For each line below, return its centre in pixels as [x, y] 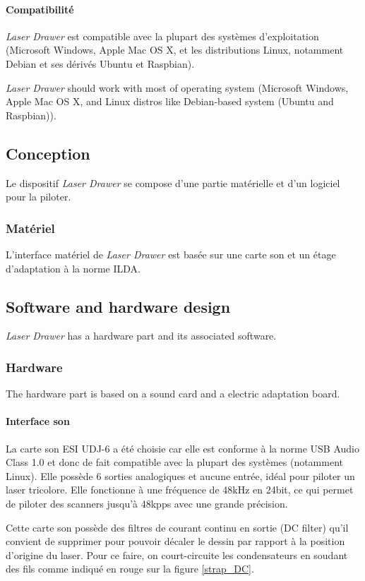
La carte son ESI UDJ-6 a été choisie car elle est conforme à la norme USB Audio [182, 448]
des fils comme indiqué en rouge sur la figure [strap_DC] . [130, 569]
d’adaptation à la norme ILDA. [73, 268]
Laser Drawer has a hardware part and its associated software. [141, 336]
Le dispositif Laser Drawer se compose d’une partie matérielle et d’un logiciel [173, 182]
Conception [48, 153]
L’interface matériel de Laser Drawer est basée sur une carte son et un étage [171, 254]
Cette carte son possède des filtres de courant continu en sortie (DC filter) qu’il [177, 527]
